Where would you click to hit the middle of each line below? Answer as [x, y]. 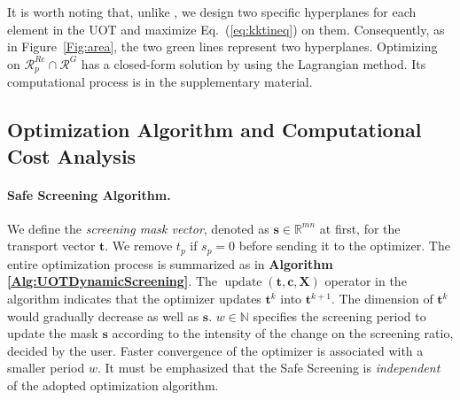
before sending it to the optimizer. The [344, 246]
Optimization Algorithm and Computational [214, 130]
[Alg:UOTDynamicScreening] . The [112, 281]
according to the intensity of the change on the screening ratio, [283, 333]
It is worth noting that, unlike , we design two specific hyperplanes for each [212, 12]
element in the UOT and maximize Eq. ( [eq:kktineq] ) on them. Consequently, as [226, 29]
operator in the [366, 281]
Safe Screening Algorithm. [89, 194]
